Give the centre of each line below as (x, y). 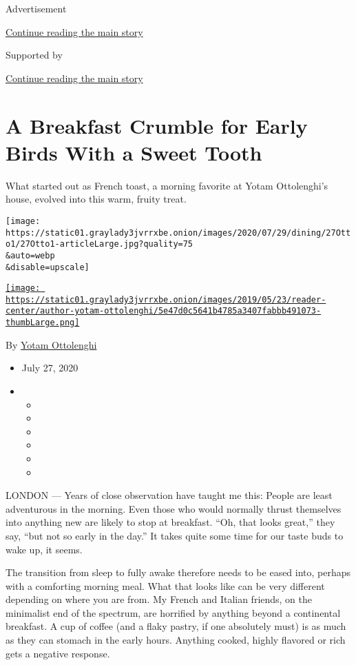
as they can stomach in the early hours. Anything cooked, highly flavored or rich (176, 640)
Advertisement (36, 8)
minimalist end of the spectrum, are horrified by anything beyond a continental (173, 612)
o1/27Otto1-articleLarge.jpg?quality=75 (100, 244)
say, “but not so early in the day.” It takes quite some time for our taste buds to (175, 535)
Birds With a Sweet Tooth (134, 152)
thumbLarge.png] (43, 323)
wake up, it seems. (44, 549)
